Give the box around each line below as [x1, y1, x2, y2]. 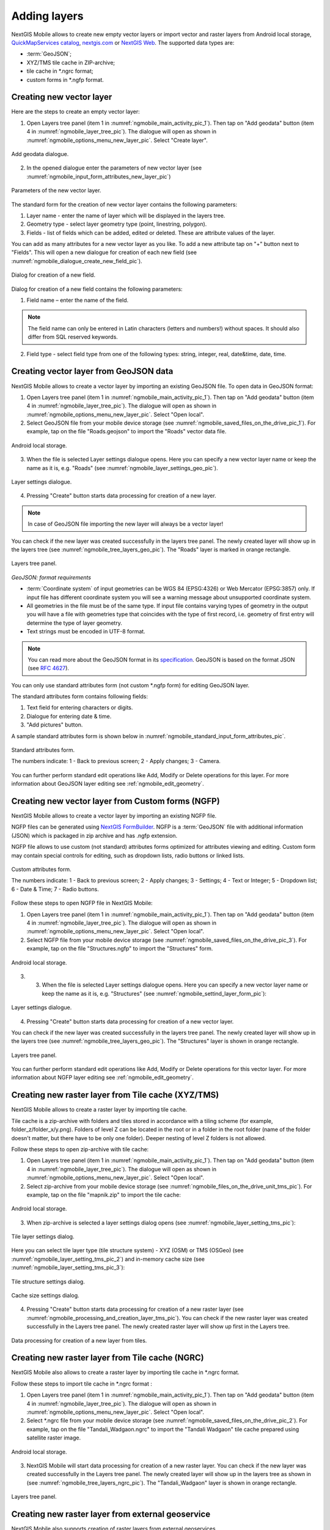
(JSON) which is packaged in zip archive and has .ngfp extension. [11, 832, 178, 839]
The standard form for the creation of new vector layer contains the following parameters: [11, 201, 238, 208]
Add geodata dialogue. [11, 150, 69, 157]
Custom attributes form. [11, 866, 71, 873]
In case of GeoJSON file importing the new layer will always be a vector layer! [28, 520, 224, 528]
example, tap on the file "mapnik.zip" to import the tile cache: [26, 1191, 182, 1198]
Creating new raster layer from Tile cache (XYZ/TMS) [11, 1090, 219, 1100]
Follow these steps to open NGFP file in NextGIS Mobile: [11, 900, 153, 907]
